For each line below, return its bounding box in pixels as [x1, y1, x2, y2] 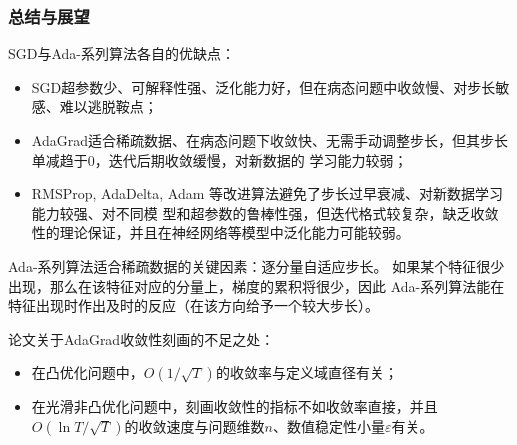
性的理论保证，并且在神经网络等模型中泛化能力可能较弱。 [31, 222, 410, 243]
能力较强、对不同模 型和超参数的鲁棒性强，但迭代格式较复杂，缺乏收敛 [31, 202, 499, 223]
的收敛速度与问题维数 [124, 415, 265, 436]
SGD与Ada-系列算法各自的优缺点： [8, 43, 236, 64]
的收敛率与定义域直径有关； [215, 362, 398, 383]
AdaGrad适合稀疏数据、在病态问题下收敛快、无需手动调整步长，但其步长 [31, 130, 508, 150]
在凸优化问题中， [31, 362, 144, 383]
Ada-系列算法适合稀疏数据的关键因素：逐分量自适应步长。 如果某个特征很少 [8, 255, 505, 276]
